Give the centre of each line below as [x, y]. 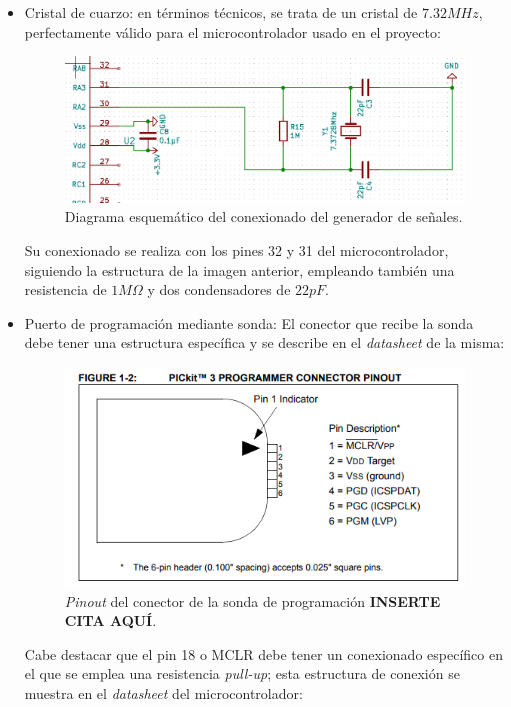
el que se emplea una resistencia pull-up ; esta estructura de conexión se [242, 673]
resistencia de [65, 289]
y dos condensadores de [219, 289]
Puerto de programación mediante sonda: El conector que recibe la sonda [249, 322]
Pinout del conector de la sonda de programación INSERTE [252, 600]
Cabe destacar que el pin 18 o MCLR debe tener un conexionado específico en [263, 653]
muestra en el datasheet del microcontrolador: [163, 692]
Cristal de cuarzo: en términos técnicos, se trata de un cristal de [221, 12]
